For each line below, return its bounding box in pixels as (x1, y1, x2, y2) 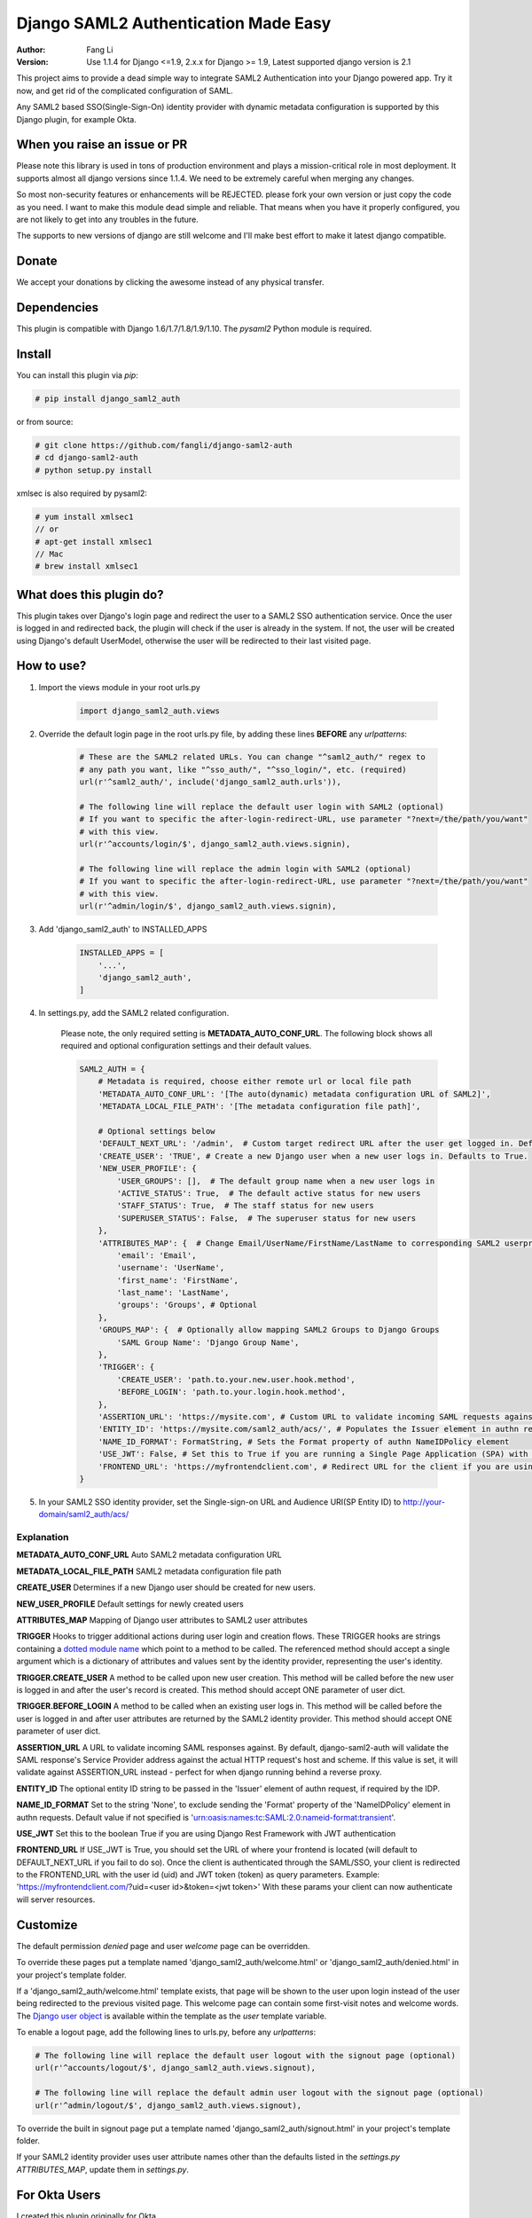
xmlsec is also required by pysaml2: (16, 488, 148, 499)
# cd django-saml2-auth (35, 452, 139, 463)
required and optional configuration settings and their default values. (60, 1041, 312, 1051)
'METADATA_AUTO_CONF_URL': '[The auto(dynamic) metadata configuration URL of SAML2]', (98, 1089, 491, 1099)
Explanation (16, 1531, 69, 1544)
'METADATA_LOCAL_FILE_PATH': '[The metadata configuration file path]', (98, 1101, 421, 1112)
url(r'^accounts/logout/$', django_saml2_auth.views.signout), (35, 2063, 317, 2073)
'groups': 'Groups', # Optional (116, 1300, 257, 1310)
